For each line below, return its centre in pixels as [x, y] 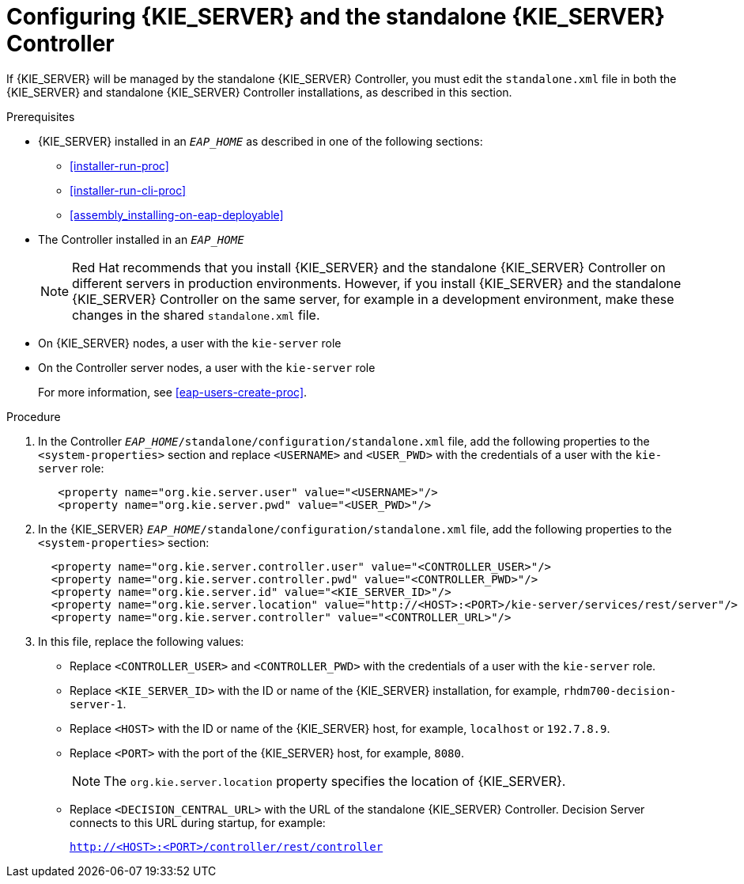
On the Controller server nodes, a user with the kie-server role [207, 367]
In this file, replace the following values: [141, 641]
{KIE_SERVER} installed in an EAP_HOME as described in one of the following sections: [261, 141]
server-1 [96, 704]
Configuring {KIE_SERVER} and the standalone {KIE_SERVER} [336, 17]
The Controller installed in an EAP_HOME [141, 239]
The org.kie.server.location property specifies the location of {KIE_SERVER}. [335, 781]
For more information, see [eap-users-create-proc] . [173, 392]
